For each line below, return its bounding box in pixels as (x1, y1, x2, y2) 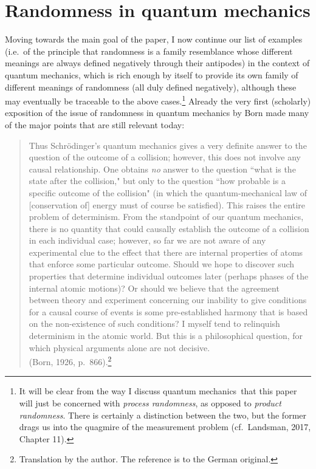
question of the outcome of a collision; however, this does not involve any (29, 151, 301, 163)
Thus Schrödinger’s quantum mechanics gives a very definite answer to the (29, 139, 307, 151)
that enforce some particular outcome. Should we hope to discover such (29, 258, 295, 270)
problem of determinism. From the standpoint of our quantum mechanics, (29, 210, 304, 223)
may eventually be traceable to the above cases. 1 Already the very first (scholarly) (5, 93, 311, 107)
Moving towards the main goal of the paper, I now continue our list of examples (5, 33, 303, 46)
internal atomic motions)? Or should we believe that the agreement (29, 281, 280, 294)
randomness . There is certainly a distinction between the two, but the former (19, 408, 307, 421)
